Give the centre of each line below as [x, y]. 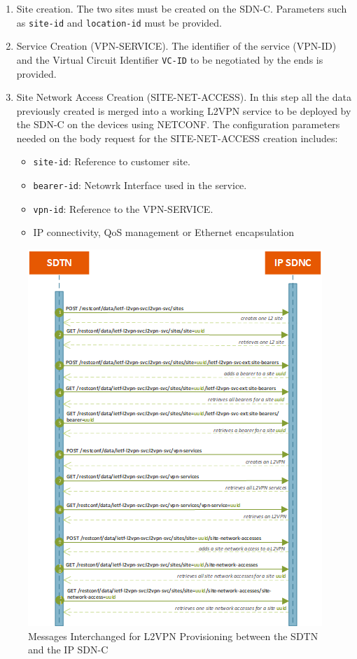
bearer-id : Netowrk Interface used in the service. [140, 185]
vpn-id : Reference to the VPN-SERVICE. [123, 208]
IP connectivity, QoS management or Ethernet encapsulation [163, 232]
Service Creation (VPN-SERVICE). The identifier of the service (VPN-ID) [176, 46]
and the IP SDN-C [68, 650]
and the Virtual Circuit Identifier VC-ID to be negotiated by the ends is [170, 59]
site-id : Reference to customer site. [112, 161]
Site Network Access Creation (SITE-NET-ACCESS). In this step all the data [184, 97]
